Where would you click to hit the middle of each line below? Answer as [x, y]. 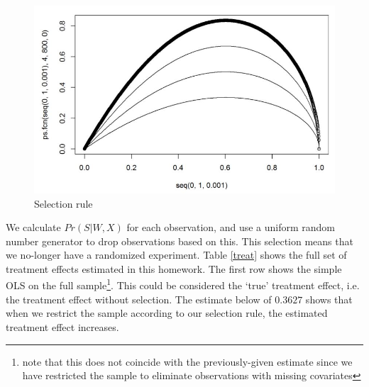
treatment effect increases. [62, 326]
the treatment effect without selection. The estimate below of [139, 299]
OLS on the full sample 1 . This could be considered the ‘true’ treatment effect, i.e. [183, 284]
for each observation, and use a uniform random [231, 227]
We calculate [33, 227]
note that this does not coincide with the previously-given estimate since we [187, 361]
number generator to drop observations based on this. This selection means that [180, 241]
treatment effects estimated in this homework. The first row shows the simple [174, 268]
